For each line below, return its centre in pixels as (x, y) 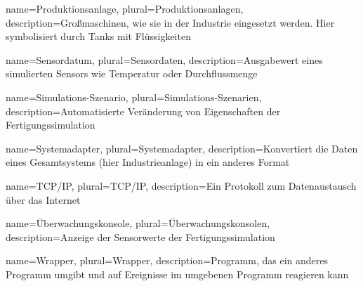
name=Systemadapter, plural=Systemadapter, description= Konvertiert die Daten (182, 148)
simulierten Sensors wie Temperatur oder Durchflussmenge (132, 73)
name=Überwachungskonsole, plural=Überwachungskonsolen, (138, 223)
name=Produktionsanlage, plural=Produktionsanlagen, (125, 8)
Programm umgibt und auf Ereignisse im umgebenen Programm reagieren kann (177, 274)
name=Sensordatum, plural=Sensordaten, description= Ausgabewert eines (164, 59)
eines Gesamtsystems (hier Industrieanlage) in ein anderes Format (148, 162)
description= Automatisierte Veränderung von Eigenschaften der (143, 111)
